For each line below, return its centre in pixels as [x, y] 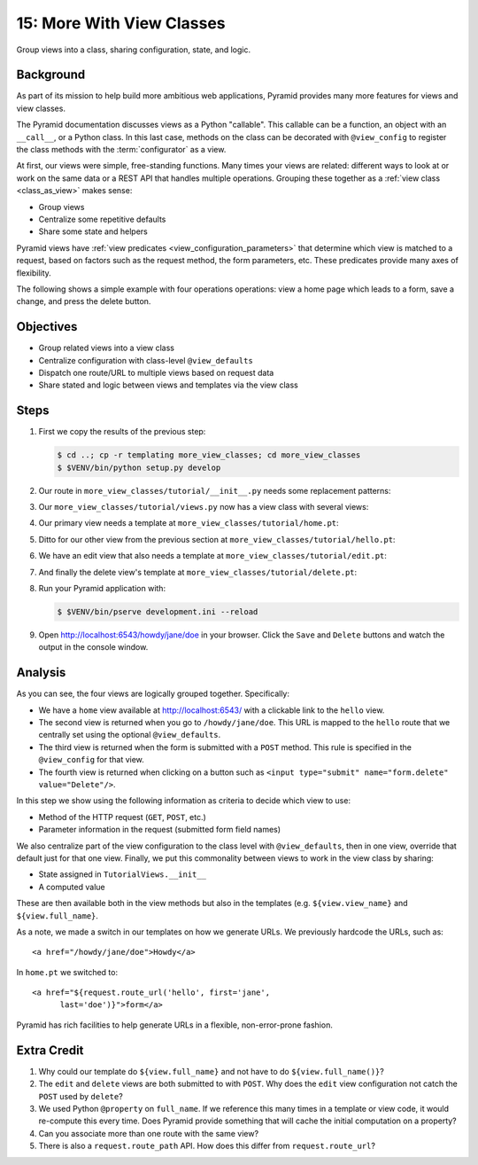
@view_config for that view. [92, 760]
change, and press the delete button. [84, 301]
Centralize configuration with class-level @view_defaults [146, 360]
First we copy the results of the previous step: [122, 432]
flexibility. [34, 273]
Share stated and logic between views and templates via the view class [168, 385]
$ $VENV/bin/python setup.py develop [139, 467]
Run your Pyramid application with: [102, 588]
